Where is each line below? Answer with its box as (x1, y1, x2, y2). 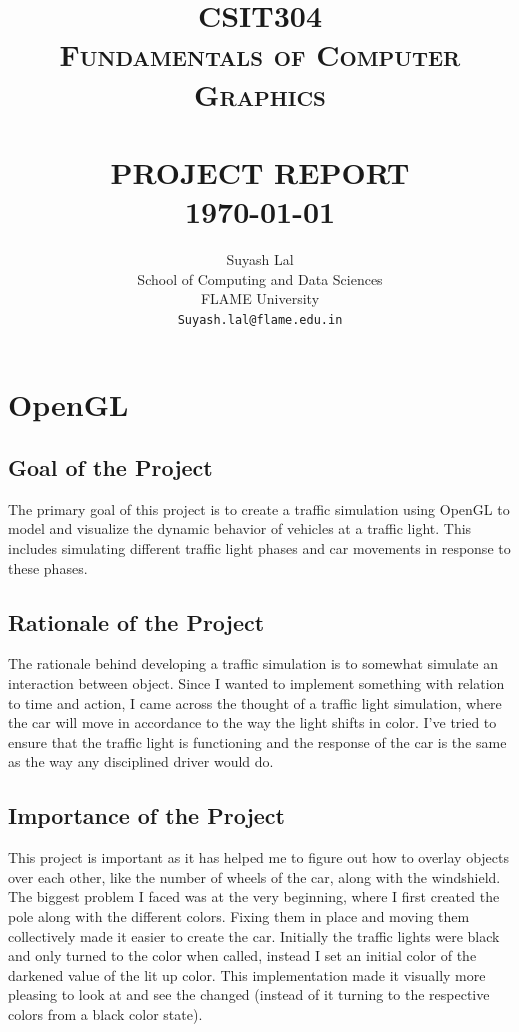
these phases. (8, 557, 88, 578)
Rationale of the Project (8, 606, 265, 637)
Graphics (194, 73, 326, 114)
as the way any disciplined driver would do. (8, 751, 274, 772)
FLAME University (200, 288, 320, 309)
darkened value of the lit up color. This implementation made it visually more (8, 964, 486, 985)
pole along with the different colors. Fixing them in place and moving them (8, 906, 470, 927)
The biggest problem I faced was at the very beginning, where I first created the (8, 886, 500, 907)
